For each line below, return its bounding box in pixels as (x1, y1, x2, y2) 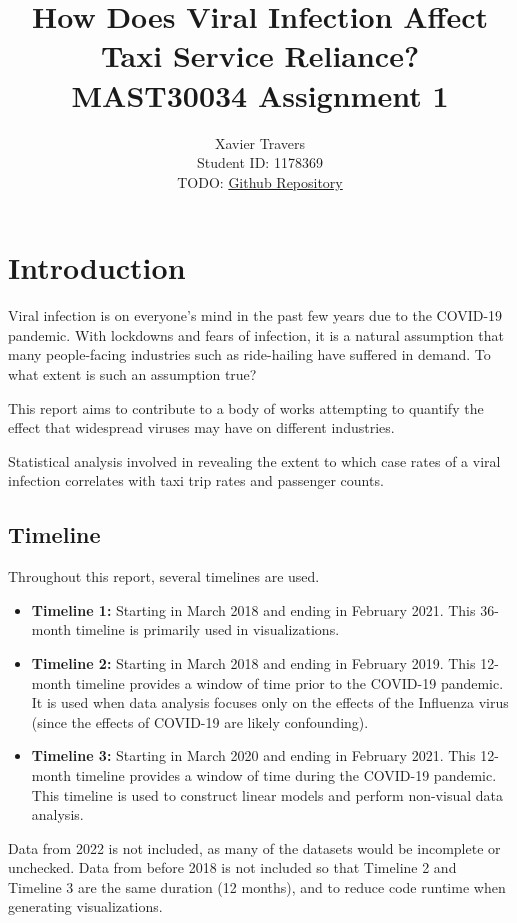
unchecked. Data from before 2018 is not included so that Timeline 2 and (8, 857, 457, 878)
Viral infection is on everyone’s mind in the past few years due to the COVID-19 (8, 305, 503, 326)
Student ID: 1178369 (197, 152, 323, 173)
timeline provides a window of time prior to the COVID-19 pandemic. (75, 672, 504, 693)
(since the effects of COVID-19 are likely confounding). (31, 711, 369, 732)
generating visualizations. (8, 896, 163, 917)
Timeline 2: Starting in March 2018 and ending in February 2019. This (31, 652, 476, 673)
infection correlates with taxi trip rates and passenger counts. (8, 470, 384, 491)
